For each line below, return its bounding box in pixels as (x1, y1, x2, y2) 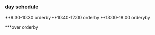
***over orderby (5, 24, 38, 30)
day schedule (5, 3, 39, 10)
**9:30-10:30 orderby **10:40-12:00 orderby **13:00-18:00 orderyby (5, 15, 150, 21)
